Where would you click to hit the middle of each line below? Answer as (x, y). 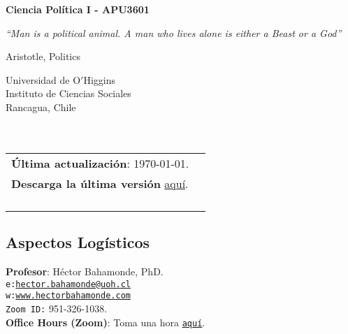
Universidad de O (43, 79)
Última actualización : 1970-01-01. (100, 163)
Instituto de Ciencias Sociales (68, 93)
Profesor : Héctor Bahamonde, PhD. (85, 271)
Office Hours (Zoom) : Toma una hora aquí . (106, 322)
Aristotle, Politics (43, 56)
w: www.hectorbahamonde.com (68, 296)
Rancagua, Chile (41, 107)
